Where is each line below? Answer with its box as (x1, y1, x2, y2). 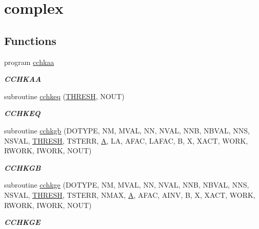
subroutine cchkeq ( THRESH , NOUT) (4, 90, 125, 101)
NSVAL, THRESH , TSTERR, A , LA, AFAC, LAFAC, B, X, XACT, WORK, (4, 135, 248, 146)
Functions (4, 32, 56, 48)
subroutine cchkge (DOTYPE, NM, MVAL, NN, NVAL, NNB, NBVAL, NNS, (4, 179, 249, 190)
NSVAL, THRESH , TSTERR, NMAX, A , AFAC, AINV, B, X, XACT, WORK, (4, 189, 255, 200)
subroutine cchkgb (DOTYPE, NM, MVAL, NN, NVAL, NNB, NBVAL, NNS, (4, 125, 250, 135)
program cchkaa (4, 56, 54, 67)
